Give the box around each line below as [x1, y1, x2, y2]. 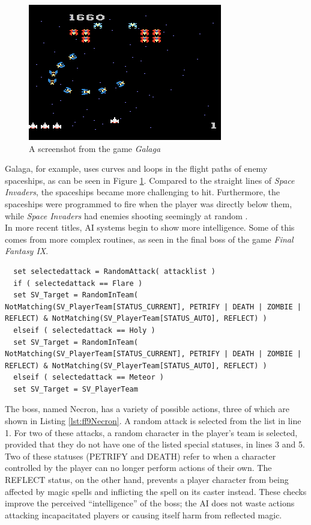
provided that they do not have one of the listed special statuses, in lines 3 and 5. [5, 438, 305, 451]
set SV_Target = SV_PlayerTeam [13, 384, 138, 393]
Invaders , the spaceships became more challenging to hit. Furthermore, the [5, 186, 280, 198]
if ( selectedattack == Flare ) [13, 279, 143, 288]
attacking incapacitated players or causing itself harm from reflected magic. [5, 508, 282, 521]
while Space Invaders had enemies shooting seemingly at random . [5, 209, 248, 222]
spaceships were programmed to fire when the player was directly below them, [5, 197, 292, 210]
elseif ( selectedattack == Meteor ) [13, 373, 164, 382]
